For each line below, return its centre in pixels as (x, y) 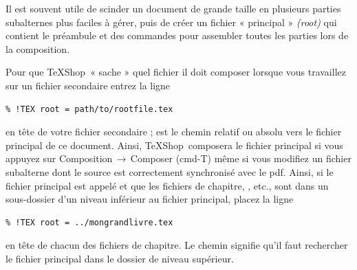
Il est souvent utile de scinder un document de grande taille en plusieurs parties (173, 8)
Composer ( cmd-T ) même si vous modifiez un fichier (241, 158)
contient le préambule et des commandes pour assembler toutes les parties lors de (177, 35)
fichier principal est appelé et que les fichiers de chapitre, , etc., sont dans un (167, 185)
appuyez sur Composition (59, 158)
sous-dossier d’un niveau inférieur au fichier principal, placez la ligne (150, 199)
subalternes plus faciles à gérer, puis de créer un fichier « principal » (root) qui (171, 22)
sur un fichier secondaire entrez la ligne (88, 86)
